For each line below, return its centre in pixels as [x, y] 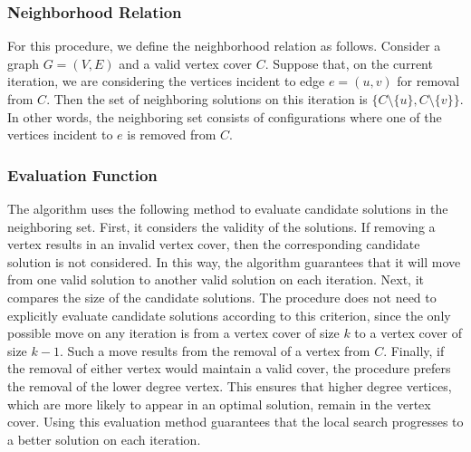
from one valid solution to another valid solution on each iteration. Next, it [216, 279]
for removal [428, 81]
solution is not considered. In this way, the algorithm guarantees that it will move [234, 261]
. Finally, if [414, 350]
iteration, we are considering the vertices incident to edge [166, 81]
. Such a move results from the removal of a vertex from [215, 350]
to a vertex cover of [409, 333]
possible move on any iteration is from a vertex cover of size [173, 333]
